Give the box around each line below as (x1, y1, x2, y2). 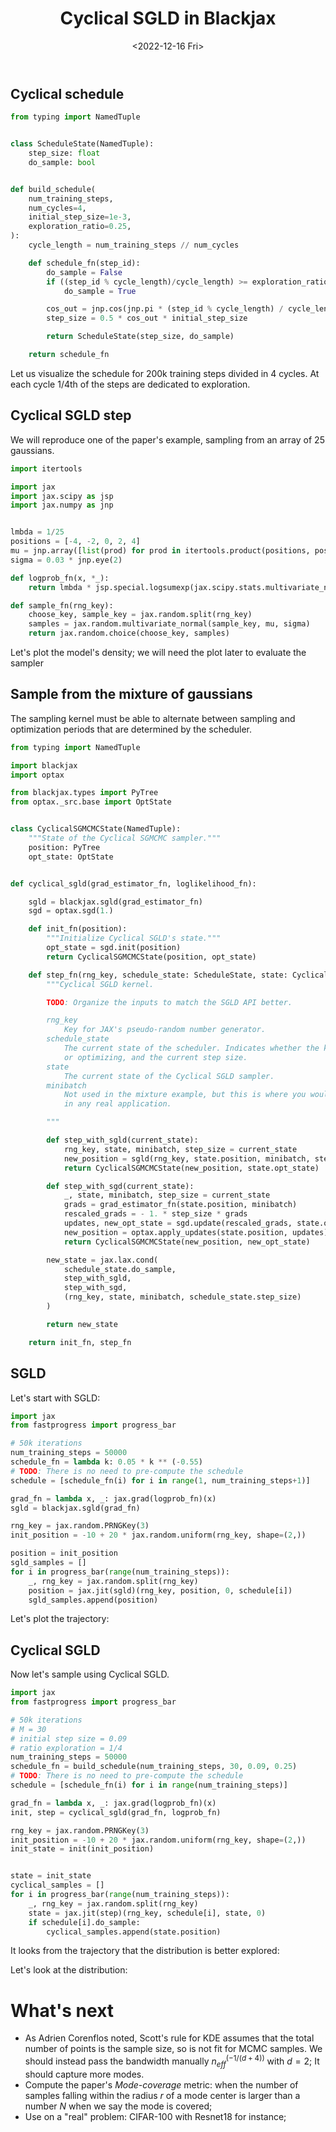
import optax (10, 770, 65, 780)
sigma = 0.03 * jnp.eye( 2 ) (10, 555, 123, 565)
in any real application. (63, 1099, 172, 1109)
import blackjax (10, 760, 78, 771)
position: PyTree (28, 842, 101, 852)
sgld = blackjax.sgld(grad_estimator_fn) (28, 897, 203, 907)
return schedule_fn (28, 350, 110, 360)
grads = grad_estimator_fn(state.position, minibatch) (63, 1200, 298, 1210)
